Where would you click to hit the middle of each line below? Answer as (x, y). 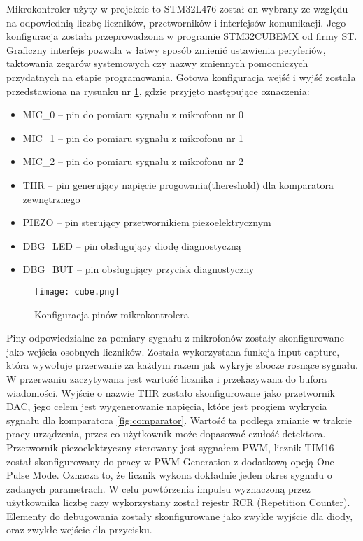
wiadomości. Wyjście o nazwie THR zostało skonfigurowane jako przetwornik (171, 392)
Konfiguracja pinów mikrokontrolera (112, 314)
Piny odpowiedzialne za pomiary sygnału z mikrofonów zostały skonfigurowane (175, 338)
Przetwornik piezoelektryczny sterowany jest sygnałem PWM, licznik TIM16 (170, 447)
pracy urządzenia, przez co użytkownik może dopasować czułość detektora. (166, 434)
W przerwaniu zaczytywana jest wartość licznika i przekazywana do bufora (167, 378)
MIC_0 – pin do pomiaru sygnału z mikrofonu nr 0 (133, 114)
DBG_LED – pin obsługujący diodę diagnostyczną (132, 245)
